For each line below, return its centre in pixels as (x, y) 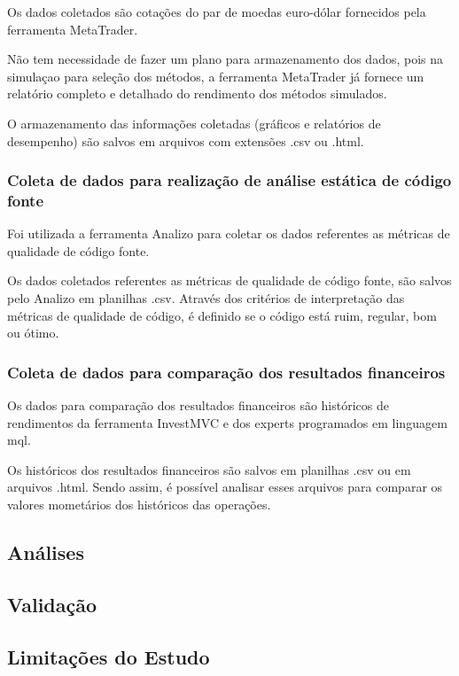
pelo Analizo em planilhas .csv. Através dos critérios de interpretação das (206, 298)
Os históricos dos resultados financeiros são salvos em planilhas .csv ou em (209, 469)
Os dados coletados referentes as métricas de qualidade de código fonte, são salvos (229, 280)
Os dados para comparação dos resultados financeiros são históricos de (198, 405)
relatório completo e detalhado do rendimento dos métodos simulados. (197, 93)
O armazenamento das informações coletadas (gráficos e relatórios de (194, 123)
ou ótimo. (33, 333)
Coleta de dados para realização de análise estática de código (229, 180)
